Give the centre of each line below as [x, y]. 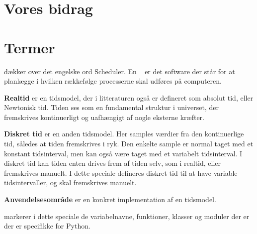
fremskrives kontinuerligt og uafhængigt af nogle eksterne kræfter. [104, 117]
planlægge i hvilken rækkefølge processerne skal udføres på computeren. [113, 81]
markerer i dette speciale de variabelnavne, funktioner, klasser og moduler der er [127, 216]
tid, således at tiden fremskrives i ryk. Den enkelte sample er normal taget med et [129, 144]
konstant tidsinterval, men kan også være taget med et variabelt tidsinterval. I [123, 153]
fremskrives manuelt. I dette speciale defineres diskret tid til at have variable [121, 173]
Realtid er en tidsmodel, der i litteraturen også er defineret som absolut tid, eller [129, 97]
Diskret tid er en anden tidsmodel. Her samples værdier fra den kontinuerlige [124, 134]
